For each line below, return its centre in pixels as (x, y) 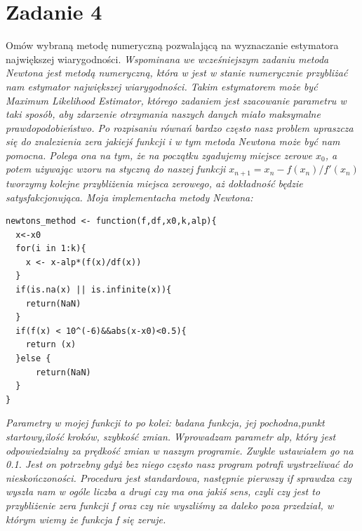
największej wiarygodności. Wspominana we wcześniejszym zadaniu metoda (167, 59)
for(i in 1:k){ (51, 249)
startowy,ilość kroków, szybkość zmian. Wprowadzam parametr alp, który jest (171, 437)
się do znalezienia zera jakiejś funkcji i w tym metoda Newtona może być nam (173, 141)
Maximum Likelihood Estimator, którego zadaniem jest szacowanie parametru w (176, 100)
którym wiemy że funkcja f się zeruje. (86, 519)
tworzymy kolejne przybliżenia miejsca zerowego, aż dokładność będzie (154, 183)
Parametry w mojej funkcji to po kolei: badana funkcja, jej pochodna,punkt (165, 423)
